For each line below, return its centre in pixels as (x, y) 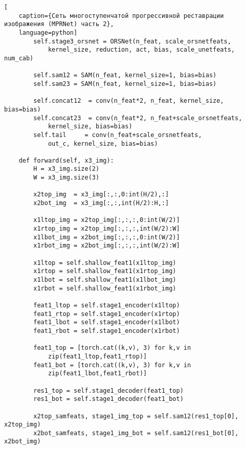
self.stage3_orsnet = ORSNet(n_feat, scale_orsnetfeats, (132, 41)
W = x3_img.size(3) (66, 178)
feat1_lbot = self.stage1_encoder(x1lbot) (107, 322)
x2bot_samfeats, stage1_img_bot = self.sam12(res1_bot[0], (136, 433)
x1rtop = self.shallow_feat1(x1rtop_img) (105, 271)
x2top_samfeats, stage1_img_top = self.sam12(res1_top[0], (136, 416)
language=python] (48, 32)
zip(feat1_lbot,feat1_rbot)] (97, 374)
